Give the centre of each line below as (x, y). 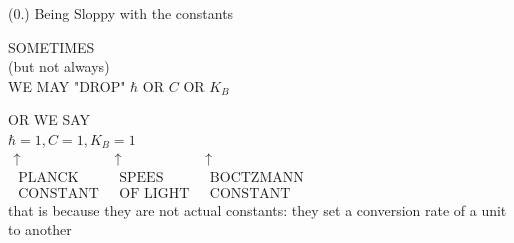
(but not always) (59, 66)
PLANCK (48, 177)
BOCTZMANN (256, 177)
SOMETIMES (51, 46)
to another (40, 229)
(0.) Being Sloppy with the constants (121, 13)
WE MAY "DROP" (67, 85)
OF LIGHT (154, 193)
